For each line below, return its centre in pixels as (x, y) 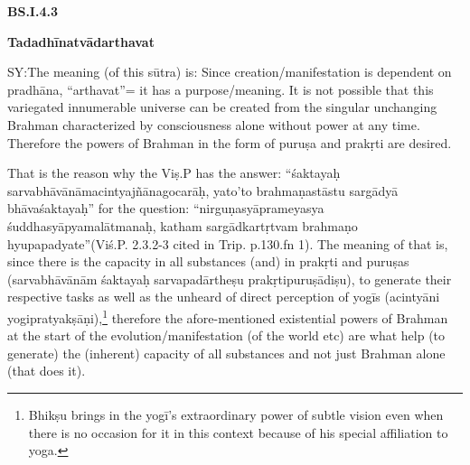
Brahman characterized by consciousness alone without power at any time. (214, 124)
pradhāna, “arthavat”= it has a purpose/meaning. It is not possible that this (221, 89)
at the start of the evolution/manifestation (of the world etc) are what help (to (226, 335)
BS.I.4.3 (33, 11)
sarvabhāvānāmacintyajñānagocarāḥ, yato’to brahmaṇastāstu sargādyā (203, 190)
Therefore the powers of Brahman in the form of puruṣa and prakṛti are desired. (230, 142)
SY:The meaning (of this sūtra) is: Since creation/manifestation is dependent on (230, 72)
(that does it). (47, 371)
